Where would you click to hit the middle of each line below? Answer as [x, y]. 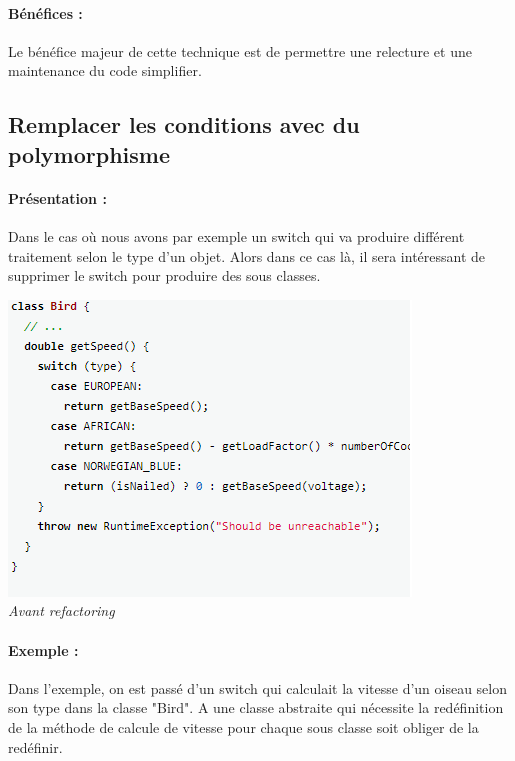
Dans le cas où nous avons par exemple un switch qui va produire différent [236, 235]
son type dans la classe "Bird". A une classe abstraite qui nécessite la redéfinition [256, 707]
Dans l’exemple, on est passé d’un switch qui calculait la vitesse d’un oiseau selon [258, 687]
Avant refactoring [61, 610]
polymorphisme [89, 153]
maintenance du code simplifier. [105, 70]
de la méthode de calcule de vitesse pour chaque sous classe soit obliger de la [243, 726]
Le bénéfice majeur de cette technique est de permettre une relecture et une [240, 50]
